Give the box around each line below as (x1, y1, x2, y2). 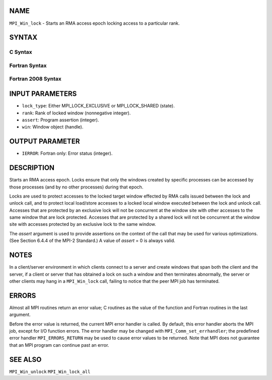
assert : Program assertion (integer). (22, 116, 99, 123)
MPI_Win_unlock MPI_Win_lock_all (9, 368, 91, 374)
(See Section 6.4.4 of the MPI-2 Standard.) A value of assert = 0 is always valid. (9, 237, 176, 244)
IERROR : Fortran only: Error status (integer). (22, 150, 113, 156)
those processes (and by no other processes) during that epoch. (9, 184, 144, 190)
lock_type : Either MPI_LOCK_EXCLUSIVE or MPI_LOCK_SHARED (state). (22, 103, 175, 109)
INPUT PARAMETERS (9, 90, 77, 98)
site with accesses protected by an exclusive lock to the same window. (9, 221, 156, 227)
